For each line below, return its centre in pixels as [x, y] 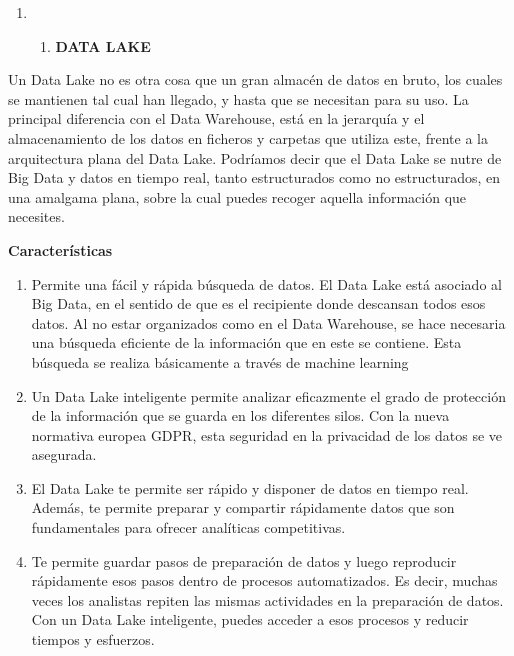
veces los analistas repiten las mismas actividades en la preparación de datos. [267, 599]
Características [60, 249]
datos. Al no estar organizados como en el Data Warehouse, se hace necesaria [268, 322]
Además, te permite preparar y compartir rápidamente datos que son [243, 507]
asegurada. [64, 454]
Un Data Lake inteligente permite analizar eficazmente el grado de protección [268, 395]
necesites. [36, 216]
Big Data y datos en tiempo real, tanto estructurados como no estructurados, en [254, 177]
